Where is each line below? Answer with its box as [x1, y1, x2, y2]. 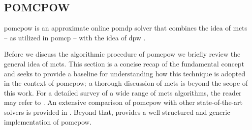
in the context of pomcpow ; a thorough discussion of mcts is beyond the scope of [4, 78, 248, 88]
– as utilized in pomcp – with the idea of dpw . [4, 32, 146, 42]
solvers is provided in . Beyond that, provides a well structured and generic [4, 106, 230, 117]
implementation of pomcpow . [4, 116, 92, 127]
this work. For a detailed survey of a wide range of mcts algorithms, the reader [4, 87, 242, 97]
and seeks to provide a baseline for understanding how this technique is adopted [4, 68, 246, 78]
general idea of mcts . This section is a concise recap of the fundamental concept [4, 58, 245, 68]
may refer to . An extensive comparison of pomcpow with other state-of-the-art [4, 97, 243, 107]
